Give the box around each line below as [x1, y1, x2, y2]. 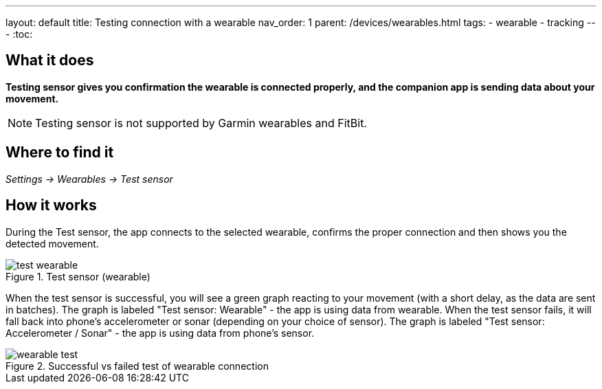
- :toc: [5, 28, 33, 40]
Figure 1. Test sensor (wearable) [5, 270, 150, 282]
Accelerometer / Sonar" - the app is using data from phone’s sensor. [5, 326, 315, 339]
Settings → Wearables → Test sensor [5, 173, 173, 185]
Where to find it [5, 144, 114, 162]
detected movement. [5, 237, 99, 249]
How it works [5, 197, 97, 214]
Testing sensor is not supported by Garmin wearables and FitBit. [35, 115, 367, 130]
